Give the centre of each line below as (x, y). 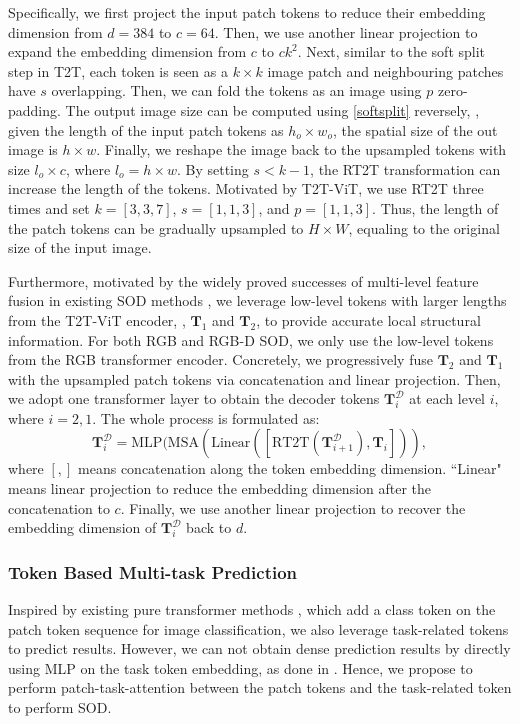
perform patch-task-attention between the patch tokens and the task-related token (260, 687)
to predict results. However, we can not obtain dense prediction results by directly (259, 648)
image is (33, 149)
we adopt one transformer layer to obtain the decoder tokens (194, 398)
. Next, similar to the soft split (391, 51)
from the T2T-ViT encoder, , (97, 319)
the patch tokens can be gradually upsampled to (156, 227)
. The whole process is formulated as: (206, 417)
